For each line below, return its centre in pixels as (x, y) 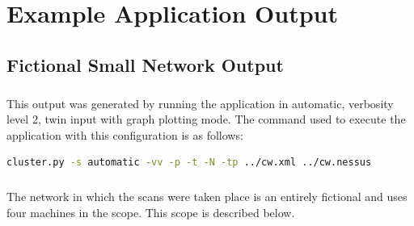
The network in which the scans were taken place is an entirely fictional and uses (207, 197)
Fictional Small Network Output (145, 64)
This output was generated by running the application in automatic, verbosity (200, 103)
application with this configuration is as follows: (125, 134)
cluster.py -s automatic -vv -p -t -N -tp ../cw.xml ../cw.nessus (189, 163)
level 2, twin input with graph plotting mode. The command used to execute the (206, 119)
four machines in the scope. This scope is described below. (151, 212)
